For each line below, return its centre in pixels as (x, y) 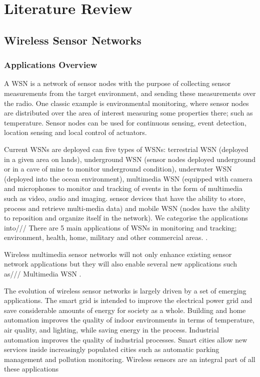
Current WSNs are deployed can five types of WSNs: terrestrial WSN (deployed (126, 149)
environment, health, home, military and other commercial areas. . (106, 237)
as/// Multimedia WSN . (43, 274)
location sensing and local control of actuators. (75, 132)
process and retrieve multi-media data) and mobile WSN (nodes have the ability (127, 208)
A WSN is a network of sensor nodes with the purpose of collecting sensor (117, 83)
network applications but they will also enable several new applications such (120, 264)
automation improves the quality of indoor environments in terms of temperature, (129, 320)
